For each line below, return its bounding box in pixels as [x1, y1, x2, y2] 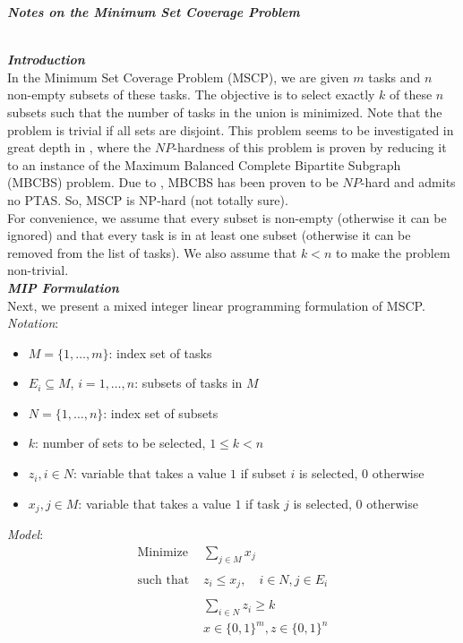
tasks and [368, 67, 421, 86]
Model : [7, 525, 44, 544]
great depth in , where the [7, 138, 151, 157]
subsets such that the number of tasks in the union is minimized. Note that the [7, 102, 442, 121]
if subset [240, 464, 287, 483]
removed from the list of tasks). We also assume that [7, 243, 297, 261]
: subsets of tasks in [134, 373, 243, 392]
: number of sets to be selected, [35, 433, 206, 452]
